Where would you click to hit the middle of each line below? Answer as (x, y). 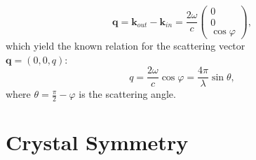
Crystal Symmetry (97, 142)
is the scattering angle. (127, 94)
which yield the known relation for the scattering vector (126, 46)
